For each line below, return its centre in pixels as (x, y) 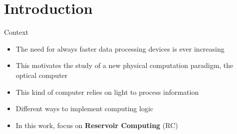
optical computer (42, 75)
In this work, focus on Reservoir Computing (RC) (97, 125)
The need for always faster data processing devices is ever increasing (120, 48)
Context (16, 32)
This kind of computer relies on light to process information (107, 92)
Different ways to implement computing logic (85, 108)
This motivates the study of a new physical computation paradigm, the (124, 65)
